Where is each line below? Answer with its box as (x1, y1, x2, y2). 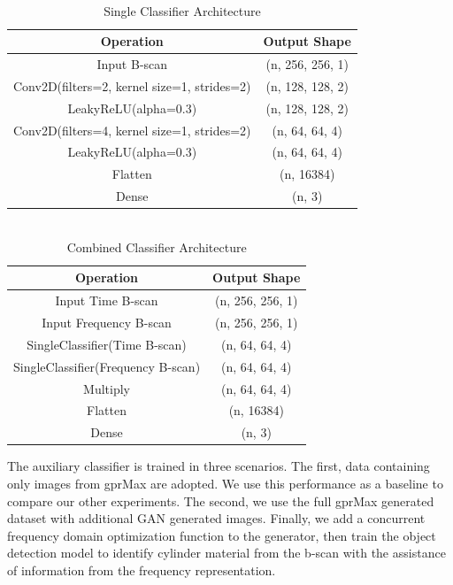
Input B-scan (96, 55, 168, 73)
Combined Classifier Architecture (66, 237, 247, 256)
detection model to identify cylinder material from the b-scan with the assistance (7, 543, 446, 562)
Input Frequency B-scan (42, 313, 172, 332)
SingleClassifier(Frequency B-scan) (13, 357, 201, 375)
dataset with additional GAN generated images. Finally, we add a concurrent (7, 509, 426, 527)
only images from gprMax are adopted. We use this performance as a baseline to (7, 473, 443, 492)
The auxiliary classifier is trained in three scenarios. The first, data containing (7, 457, 430, 475)
